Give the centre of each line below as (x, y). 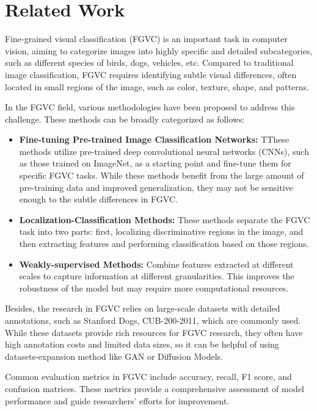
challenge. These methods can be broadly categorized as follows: (125, 119)
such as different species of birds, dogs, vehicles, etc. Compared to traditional (149, 63)
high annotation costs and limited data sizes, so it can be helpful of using (142, 344)
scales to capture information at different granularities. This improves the (157, 276)
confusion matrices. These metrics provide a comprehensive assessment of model (155, 388)
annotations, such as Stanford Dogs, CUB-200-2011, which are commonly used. (153, 320)
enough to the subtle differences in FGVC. (98, 199)
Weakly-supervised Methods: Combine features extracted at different (156, 264)
